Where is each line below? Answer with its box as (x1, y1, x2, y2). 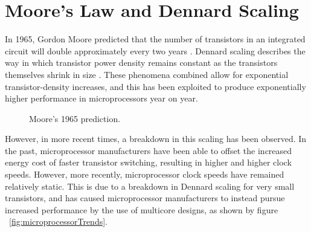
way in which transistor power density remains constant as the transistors (5, 56, 278, 69)
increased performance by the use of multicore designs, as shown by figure (5, 203, 278, 216)
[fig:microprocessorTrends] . (9, 215, 107, 228)
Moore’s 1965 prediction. (29, 112, 121, 124)
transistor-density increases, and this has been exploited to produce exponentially (5, 80, 306, 92)
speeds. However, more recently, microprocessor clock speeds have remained (5, 168, 284, 181)
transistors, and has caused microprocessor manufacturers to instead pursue (5, 192, 285, 204)
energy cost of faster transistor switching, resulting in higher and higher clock (5, 156, 292, 169)
